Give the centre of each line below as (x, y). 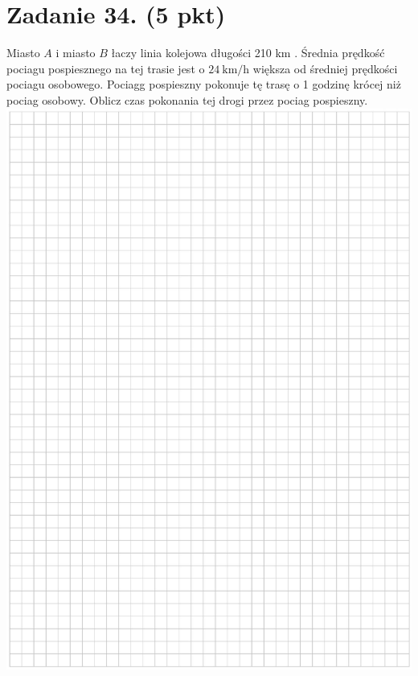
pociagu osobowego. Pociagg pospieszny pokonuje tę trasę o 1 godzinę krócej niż (204, 84)
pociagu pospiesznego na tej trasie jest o (106, 68)
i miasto (76, 53)
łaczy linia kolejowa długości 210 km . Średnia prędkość (248, 53)
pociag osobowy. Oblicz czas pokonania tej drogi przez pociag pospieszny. (187, 99)
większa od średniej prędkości (325, 68)
